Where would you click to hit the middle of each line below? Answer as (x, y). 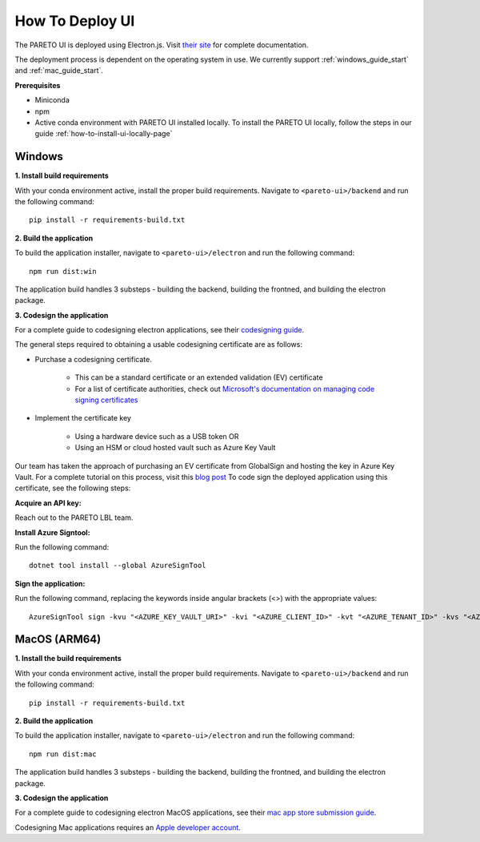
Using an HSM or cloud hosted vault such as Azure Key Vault (175, 448)
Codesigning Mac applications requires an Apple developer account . (128, 827)
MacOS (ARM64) (58, 640)
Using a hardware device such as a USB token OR (157, 436)
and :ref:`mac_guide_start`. (59, 71)
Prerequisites (38, 85)
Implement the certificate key (83, 418)
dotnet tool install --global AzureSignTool (118, 566)
